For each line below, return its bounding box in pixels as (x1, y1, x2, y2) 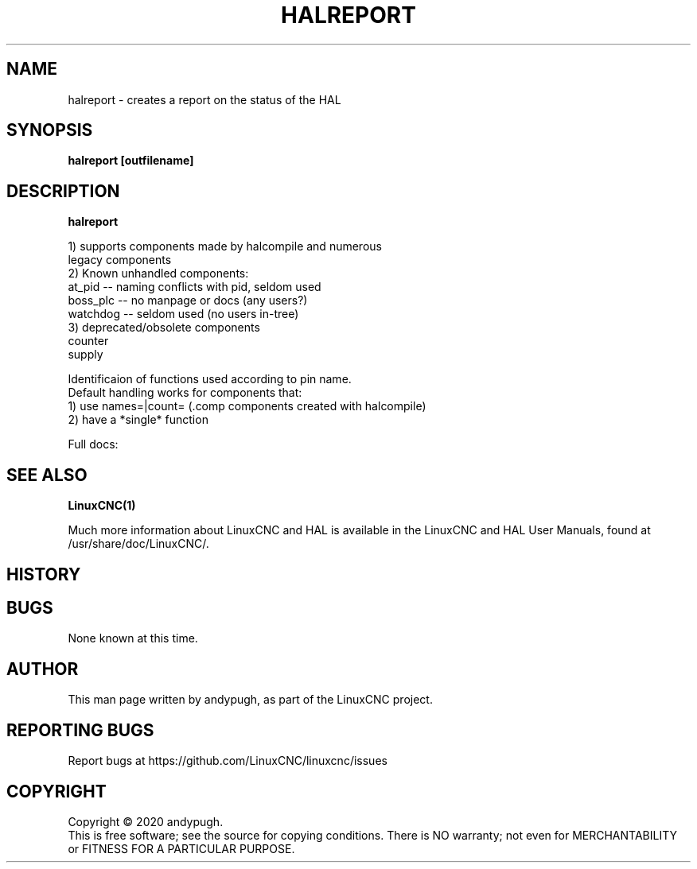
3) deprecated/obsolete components (68, 320, 260, 335)
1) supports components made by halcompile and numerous (68, 239, 382, 254)
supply (68, 347, 103, 362)
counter (68, 334, 109, 348)
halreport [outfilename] (68, 153, 194, 168)
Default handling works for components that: (68, 386, 302, 400)
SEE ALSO (6, 464, 88, 485)
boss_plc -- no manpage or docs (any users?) (68, 293, 308, 308)
